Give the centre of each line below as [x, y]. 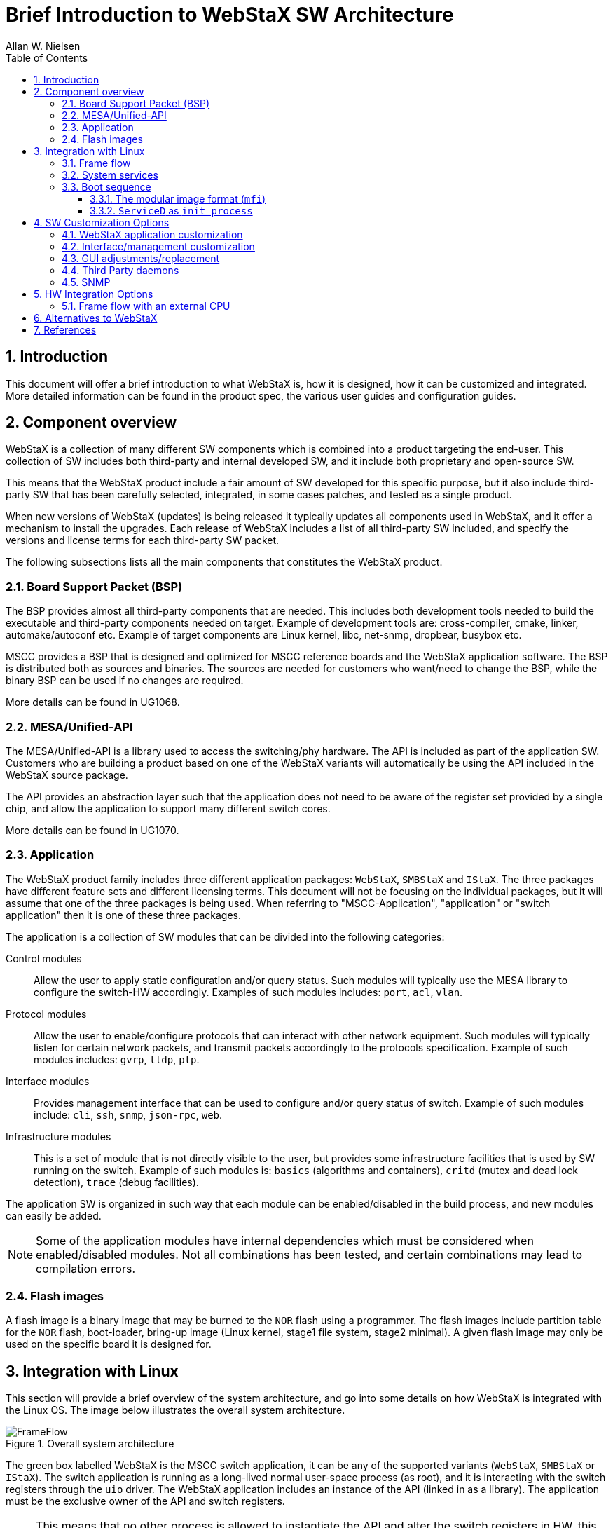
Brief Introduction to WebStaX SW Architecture [230, 15]
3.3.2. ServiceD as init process [171, 210]
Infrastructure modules [58, 1136]
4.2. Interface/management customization [158, 246]
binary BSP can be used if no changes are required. [125, 681]
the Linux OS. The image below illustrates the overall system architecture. [175, 1410]
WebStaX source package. [67, 775]
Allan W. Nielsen [43, 46]
